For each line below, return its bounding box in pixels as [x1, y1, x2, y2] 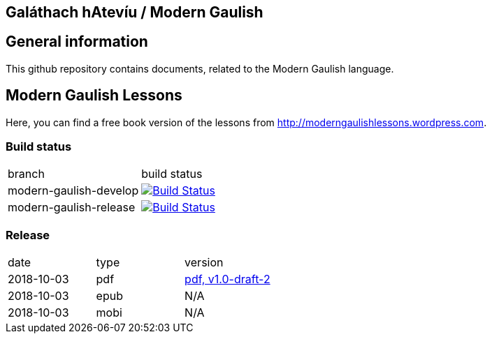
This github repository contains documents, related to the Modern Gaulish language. [6, 62, 394, 75]
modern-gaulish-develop [8, 183, 139, 198]
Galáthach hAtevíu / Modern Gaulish [6, 3, 263, 21]
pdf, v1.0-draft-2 [184, 272, 270, 287]
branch [8, 167, 45, 181]
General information [6, 33, 148, 51]
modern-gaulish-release [8, 200, 136, 215]
